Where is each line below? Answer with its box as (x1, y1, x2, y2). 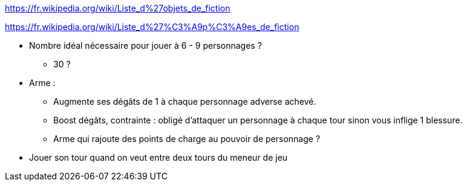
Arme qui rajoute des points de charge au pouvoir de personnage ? (53, 134, 321, 144)
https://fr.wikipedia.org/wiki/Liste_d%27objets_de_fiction (5, 3, 230, 13)
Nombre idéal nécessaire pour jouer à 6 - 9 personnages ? (29, 40, 262, 51)
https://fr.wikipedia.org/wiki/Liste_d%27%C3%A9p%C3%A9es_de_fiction (5, 22, 299, 32)
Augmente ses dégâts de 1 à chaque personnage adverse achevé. (53, 96, 316, 107)
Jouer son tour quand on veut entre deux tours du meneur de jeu (29, 152, 288, 163)
